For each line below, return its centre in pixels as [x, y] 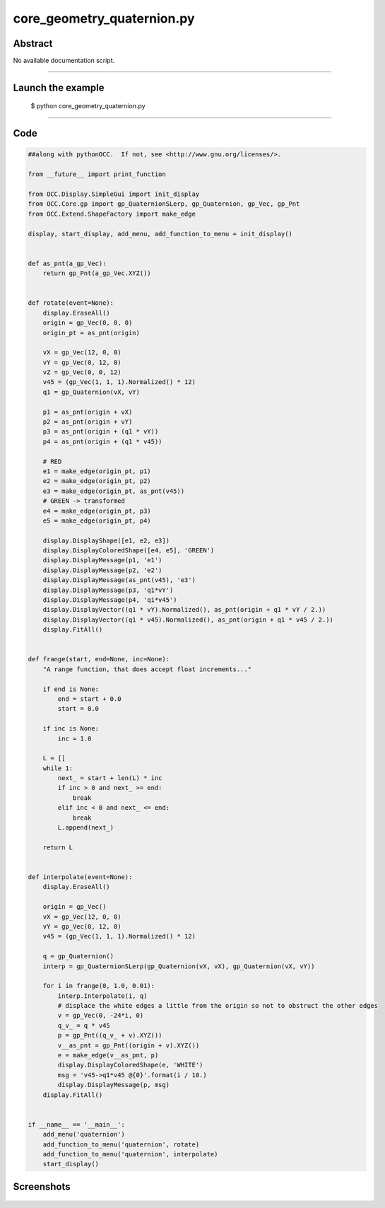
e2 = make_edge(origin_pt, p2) [97, 481]
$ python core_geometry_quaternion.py [88, 106]
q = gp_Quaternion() [78, 956]
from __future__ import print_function [97, 174]
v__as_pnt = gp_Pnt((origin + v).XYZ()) [129, 1045]
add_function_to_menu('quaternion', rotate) [121, 1144]
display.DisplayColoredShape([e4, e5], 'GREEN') [129, 551]
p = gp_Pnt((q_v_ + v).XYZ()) [110, 1035]
